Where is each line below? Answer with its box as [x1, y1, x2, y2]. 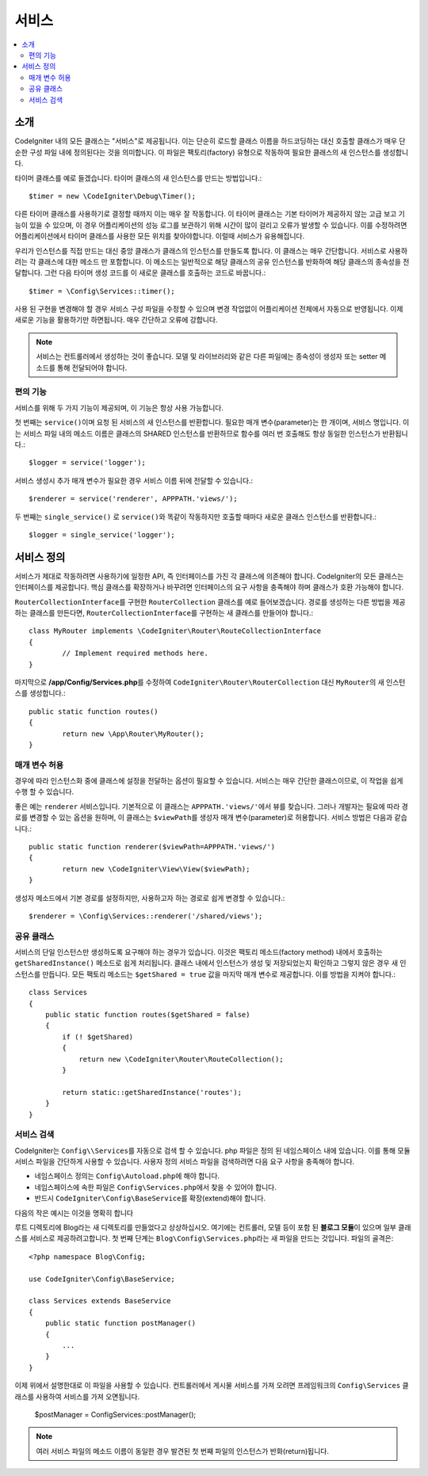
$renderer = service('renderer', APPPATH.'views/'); [29, 494, 238, 503]
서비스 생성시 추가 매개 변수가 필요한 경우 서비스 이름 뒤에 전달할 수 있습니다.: [14, 475, 254, 485]
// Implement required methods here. [62, 649, 209, 658]
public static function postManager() [44, 1319, 197, 1328]
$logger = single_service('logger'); [29, 530, 176, 539]
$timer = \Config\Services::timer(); [29, 286, 176, 296]
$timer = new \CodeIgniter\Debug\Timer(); [29, 191, 197, 200]
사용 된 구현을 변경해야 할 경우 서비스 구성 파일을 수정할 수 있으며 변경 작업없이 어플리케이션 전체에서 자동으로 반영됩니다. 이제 [14, 304, 403, 314]
